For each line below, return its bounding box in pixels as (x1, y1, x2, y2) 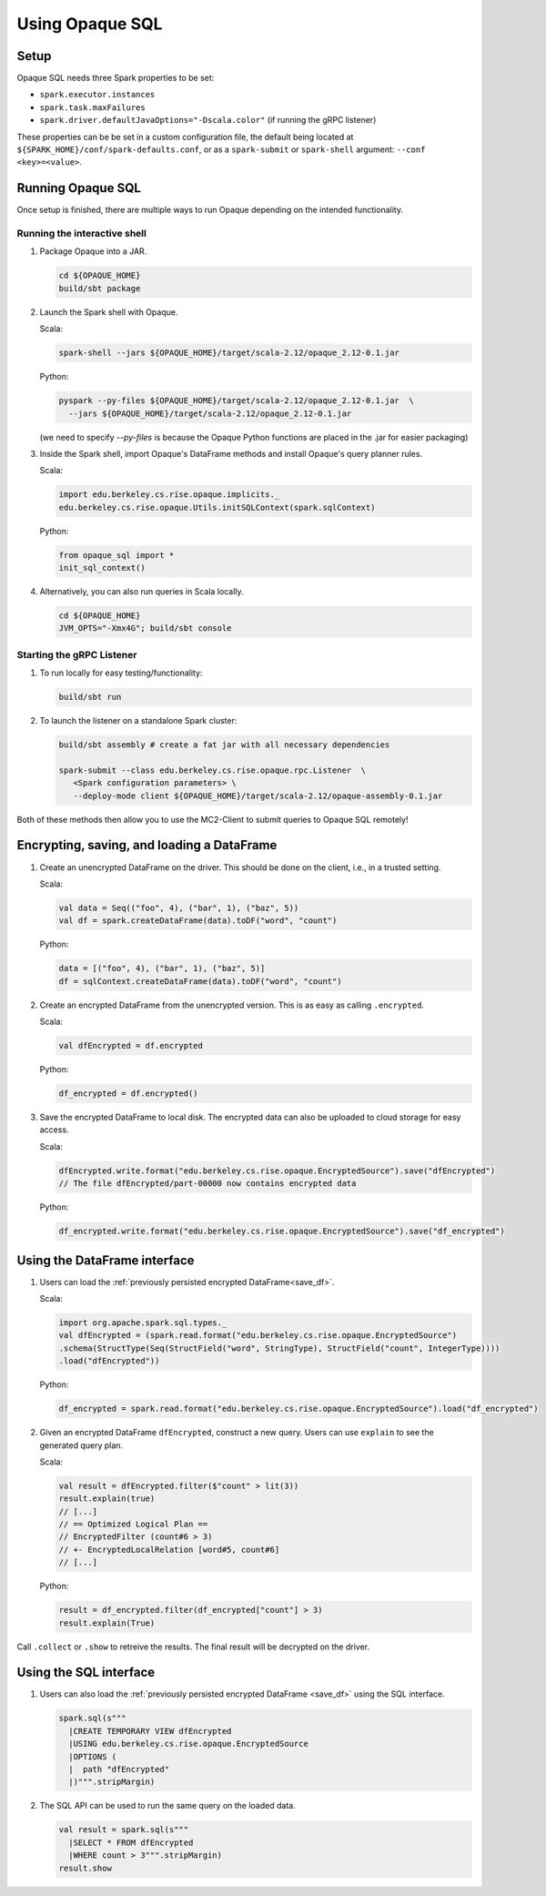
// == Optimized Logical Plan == (58, 1519, 208, 1529)
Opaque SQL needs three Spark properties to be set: (16, 73, 215, 84)
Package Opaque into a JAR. (39, 246, 147, 257)
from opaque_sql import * (58, 550, 175, 560)
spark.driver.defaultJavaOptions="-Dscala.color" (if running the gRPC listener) (39, 115, 377, 126)
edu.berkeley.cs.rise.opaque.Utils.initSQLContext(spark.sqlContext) (58, 502, 376, 512)
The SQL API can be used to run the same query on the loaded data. (39, 1800, 296, 1811)
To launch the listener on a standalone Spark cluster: (39, 715, 238, 726)
